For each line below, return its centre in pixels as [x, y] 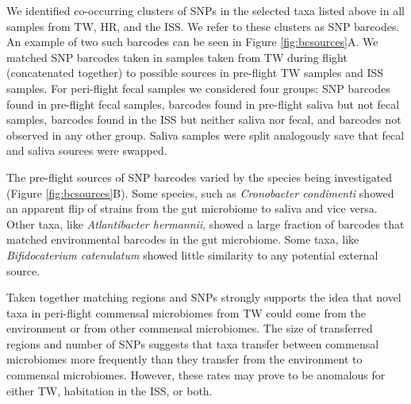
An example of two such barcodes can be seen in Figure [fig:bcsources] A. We [192, 42]
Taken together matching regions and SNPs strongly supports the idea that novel [204, 297]
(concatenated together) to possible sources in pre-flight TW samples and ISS [195, 73]
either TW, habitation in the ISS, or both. [109, 390]
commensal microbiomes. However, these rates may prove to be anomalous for [196, 375]
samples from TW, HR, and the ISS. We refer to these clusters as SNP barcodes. [203, 26]
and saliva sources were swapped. [87, 150]
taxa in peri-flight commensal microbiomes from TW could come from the [186, 312]
